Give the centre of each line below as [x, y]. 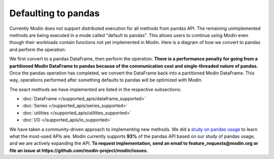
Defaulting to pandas [55, 13]
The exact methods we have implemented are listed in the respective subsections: [95, 89]
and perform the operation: [38, 49]
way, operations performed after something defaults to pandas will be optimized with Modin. [106, 80]
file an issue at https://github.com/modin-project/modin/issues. [79, 150]
